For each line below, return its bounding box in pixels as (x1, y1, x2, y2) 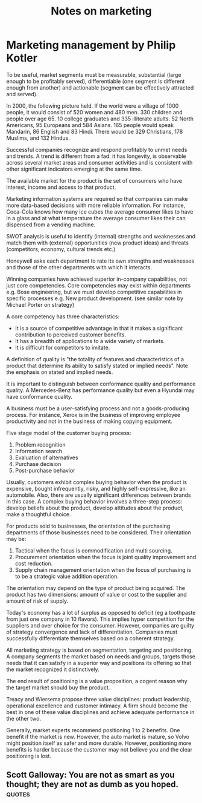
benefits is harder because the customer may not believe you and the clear (6, 746, 193, 753)
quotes (6, 788, 30, 799)
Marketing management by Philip (6, 38, 176, 52)
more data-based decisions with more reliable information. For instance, (6, 202, 186, 209)
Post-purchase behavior (14, 467, 75, 474)
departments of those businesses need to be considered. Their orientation (6, 528, 191, 536)
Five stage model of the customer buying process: (6, 429, 131, 436)
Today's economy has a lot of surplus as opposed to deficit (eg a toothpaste (6, 609, 196, 616)
